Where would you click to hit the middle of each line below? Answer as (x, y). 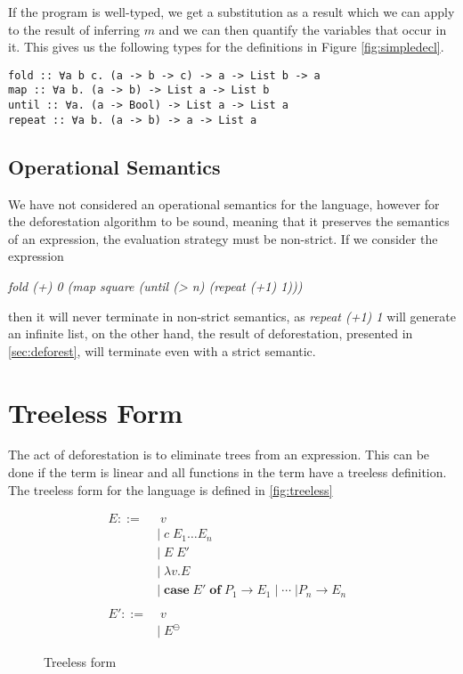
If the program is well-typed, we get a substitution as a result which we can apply (231, 12)
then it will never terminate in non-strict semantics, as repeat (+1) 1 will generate (232, 316)
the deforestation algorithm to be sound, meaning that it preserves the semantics (229, 221)
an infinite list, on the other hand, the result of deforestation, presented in (211, 333)
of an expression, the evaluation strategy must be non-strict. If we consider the (223, 238)
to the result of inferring (74, 29)
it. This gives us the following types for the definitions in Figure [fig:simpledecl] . (226, 47)
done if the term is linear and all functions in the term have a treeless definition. (227, 472)
